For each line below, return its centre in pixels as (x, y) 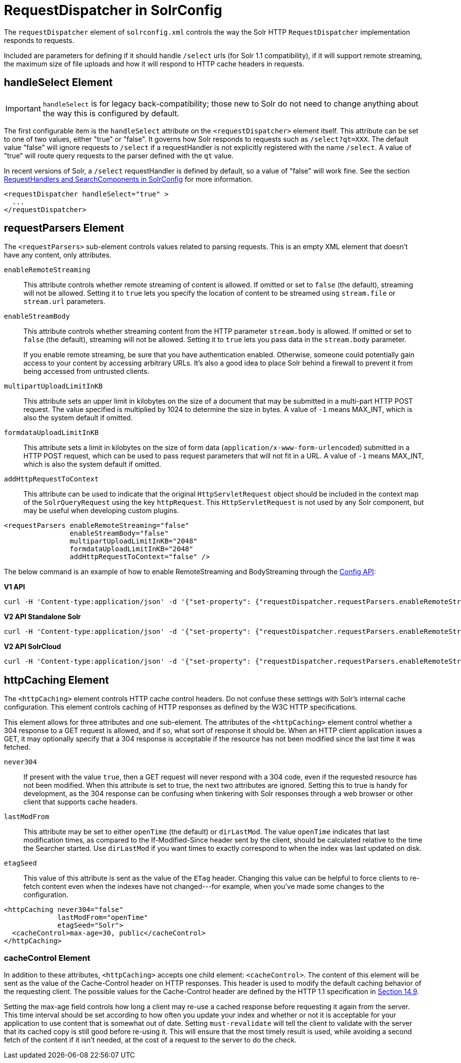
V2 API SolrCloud (32, 647)
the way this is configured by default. (111, 113)
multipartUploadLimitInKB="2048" (134, 541)
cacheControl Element (47, 958)
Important (23, 108)
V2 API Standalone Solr (42, 617)
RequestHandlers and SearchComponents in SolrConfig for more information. (128, 179)
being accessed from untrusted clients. (86, 371)
